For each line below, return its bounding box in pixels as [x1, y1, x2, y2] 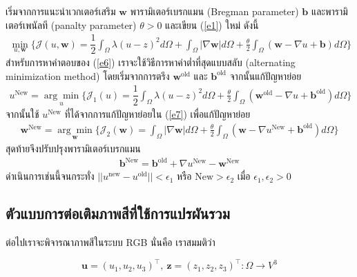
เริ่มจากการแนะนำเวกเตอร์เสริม [6, 4, 116, 18]
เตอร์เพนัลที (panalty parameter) [6, 17, 137, 32]
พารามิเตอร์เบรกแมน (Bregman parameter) [130, 4, 299, 18]
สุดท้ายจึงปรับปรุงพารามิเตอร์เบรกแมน [6, 141, 141, 156]
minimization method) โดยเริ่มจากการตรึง [6, 68, 170, 83]
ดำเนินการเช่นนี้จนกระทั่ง [6, 169, 95, 183]
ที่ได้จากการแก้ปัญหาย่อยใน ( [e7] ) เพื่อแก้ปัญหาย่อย [64, 107, 251, 121]
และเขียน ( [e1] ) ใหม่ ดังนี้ [165, 17, 259, 32]
